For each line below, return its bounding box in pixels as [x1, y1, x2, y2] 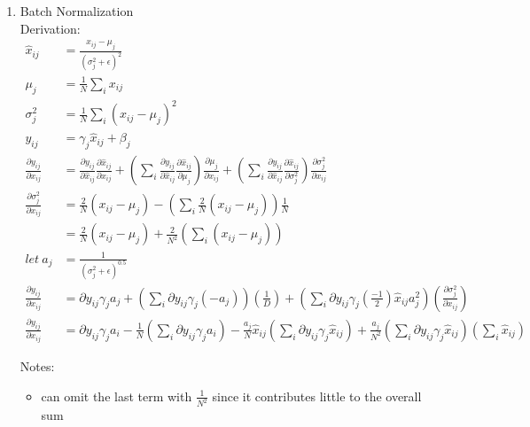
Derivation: [19, 19, 81, 37]
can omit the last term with [41, 386, 192, 405]
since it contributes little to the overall [212, 386, 422, 405]
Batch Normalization [19, 2, 134, 19]
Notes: [19, 357, 55, 375]
